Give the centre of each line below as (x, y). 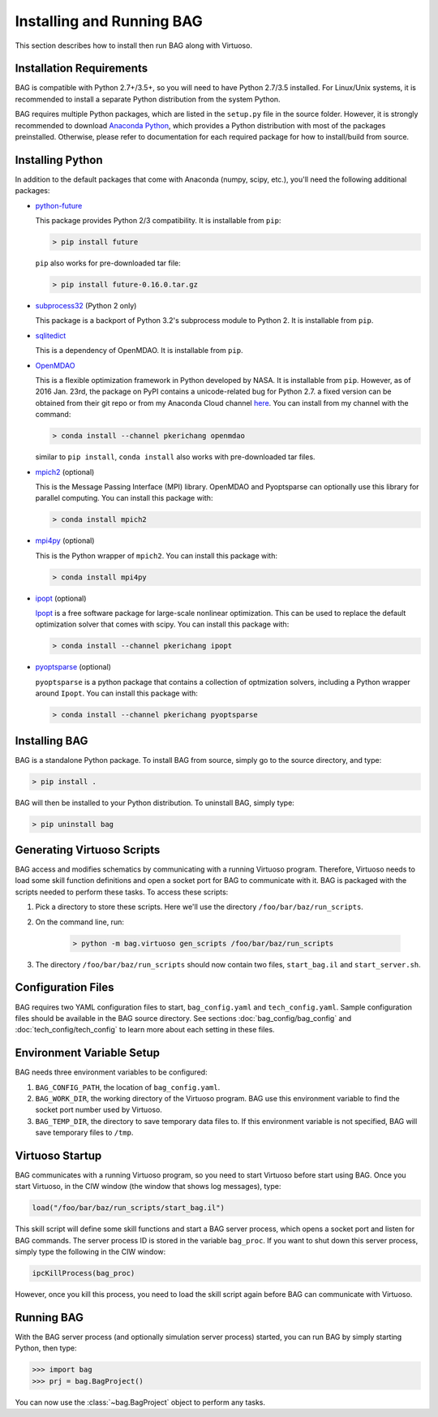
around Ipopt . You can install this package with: (117, 693)
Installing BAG (52, 741)
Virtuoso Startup (58, 1155)
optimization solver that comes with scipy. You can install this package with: (162, 624)
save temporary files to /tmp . (84, 1133)
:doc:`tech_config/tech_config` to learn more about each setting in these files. (145, 1030)
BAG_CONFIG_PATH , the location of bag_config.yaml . (128, 1087)
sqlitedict (51, 335)
